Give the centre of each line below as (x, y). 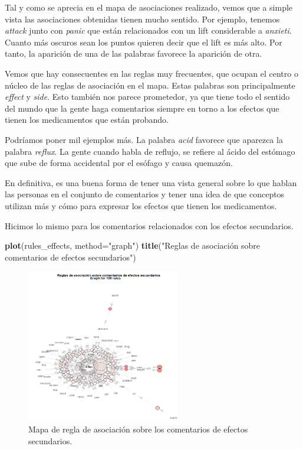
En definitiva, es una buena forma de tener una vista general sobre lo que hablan (151, 182)
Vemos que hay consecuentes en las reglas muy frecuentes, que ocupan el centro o (151, 73)
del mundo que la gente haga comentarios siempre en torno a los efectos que (142, 108)
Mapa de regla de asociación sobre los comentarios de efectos (138, 429)
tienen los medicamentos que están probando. (87, 120)
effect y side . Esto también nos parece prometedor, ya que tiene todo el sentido (147, 97)
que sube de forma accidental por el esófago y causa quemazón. (119, 163)
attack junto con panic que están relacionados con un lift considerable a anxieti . (148, 30)
